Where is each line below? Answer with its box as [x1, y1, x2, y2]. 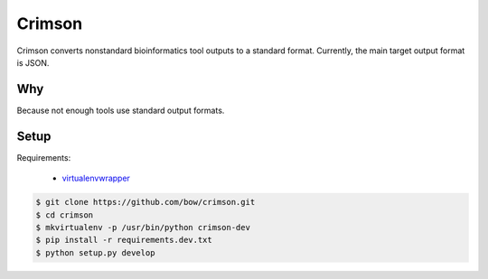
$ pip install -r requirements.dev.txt [35, 235, 212, 246]
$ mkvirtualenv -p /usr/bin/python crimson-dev [35, 222, 250, 232]
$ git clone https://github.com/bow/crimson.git [35, 197, 256, 208]
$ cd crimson [35, 209, 94, 220]
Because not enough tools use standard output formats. [16, 105, 225, 116]
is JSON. [16, 57, 50, 68]
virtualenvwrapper [61, 172, 131, 184]
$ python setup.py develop [35, 247, 155, 257]
